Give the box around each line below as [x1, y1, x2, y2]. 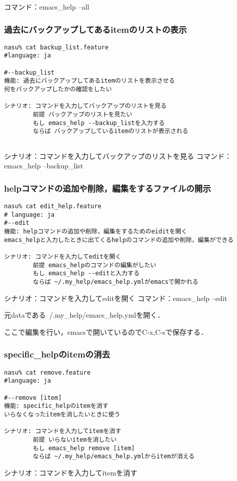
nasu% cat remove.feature [4, 369, 91, 376]
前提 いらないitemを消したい [33, 436, 117, 443]
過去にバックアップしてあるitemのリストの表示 [4, 23, 187, 35]
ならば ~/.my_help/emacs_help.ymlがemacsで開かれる [33, 278, 199, 285]
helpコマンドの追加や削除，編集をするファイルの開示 [4, 182, 211, 194]
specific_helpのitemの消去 [4, 348, 110, 360]
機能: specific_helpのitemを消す [4, 402, 109, 410]
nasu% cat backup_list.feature [4, 43, 109, 51]
